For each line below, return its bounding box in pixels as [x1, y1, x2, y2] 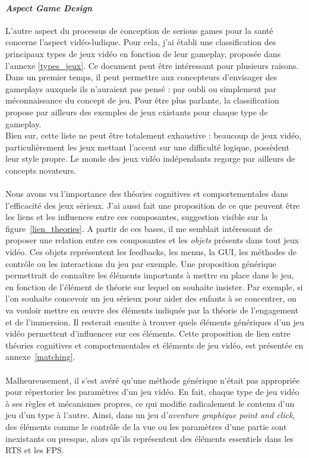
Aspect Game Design [5, 1, 93, 14]
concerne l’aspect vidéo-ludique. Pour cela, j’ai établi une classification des [5, 36, 276, 48]
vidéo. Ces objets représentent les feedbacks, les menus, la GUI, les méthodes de [5, 246, 297, 258]
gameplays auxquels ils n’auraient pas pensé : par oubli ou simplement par [5, 82, 276, 95]
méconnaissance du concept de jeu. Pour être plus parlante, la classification [5, 94, 279, 106]
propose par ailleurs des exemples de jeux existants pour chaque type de [5, 105, 268, 118]
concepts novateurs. [5, 164, 77, 176]
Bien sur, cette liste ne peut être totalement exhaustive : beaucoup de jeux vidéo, [5, 129, 302, 142]
